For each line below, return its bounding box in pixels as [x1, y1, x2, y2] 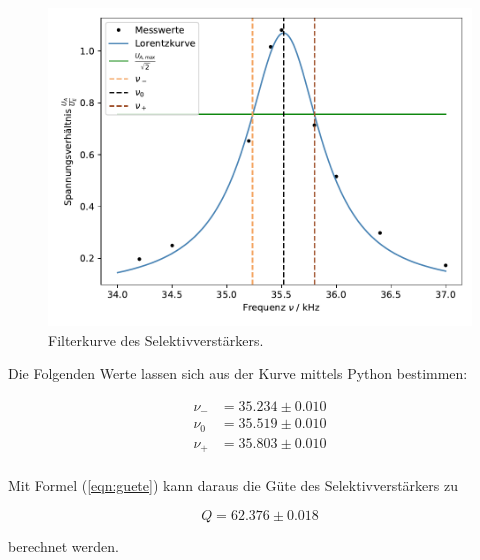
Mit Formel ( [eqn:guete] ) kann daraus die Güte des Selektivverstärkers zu [8, 475, 458, 496]
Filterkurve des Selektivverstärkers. [48, 329, 264, 350]
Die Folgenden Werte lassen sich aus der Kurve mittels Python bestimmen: [8, 363, 468, 384]
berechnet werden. [8, 535, 119, 556]
